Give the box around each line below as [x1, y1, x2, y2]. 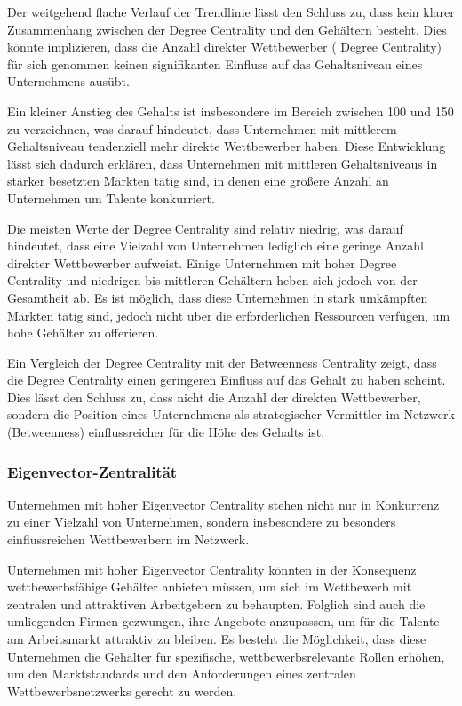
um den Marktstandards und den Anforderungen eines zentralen [7, 664, 356, 683]
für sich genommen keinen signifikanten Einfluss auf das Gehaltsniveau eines [7, 54, 423, 73]
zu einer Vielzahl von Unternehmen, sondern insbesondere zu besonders [7, 512, 396, 531]
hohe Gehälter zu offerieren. [7, 323, 159, 342]
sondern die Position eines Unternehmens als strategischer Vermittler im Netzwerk [7, 405, 455, 424]
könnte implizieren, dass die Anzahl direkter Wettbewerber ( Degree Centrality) [7, 37, 442, 56]
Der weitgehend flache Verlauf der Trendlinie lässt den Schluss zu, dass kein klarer [7, 3, 455, 20]
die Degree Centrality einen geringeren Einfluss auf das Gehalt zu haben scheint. [7, 370, 446, 389]
